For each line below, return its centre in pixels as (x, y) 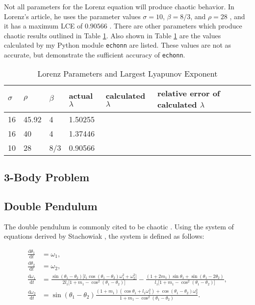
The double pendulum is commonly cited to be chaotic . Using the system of (119, 226)
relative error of (189, 93)
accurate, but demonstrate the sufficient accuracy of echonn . (95, 55)
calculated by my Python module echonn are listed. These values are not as (118, 45)
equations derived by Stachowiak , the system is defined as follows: (104, 236)
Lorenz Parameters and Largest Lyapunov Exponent (127, 73)
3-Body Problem (47, 177)
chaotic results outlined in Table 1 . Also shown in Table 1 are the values (113, 35)
